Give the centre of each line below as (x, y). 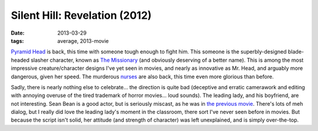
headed (20, 60)
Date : (18, 33)
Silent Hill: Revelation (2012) (81, 15)
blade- (296, 52)
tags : (17, 41)
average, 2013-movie (83, 41)
